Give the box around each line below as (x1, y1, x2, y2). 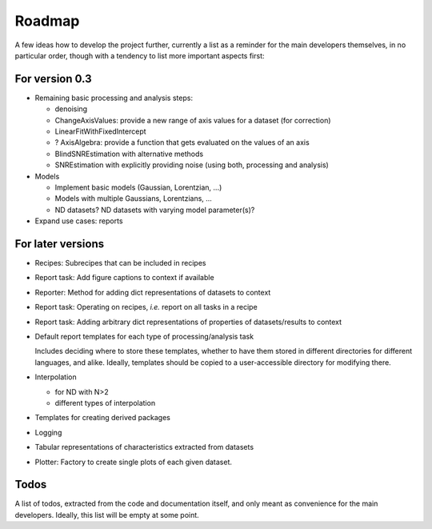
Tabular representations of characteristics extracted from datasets (34, 443, 254, 452)
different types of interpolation (54, 398, 156, 407)
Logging (34, 427, 62, 437)
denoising (54, 104, 88, 114)
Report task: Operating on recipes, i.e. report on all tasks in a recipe (34, 303, 258, 312)
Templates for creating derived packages (34, 413, 171, 423)
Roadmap (14, 12, 80, 30)
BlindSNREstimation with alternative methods (54, 149, 204, 158)
